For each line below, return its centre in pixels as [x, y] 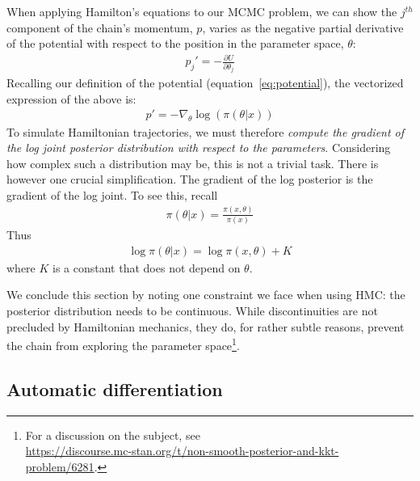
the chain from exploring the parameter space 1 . [123, 344]
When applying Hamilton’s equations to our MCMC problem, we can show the [202, 11]
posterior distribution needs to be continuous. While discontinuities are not [192, 310]
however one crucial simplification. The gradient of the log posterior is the [190, 179]
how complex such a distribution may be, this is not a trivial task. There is [193, 163]
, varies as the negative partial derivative [303, 27]
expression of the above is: [71, 98]
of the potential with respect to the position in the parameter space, [175, 43]
